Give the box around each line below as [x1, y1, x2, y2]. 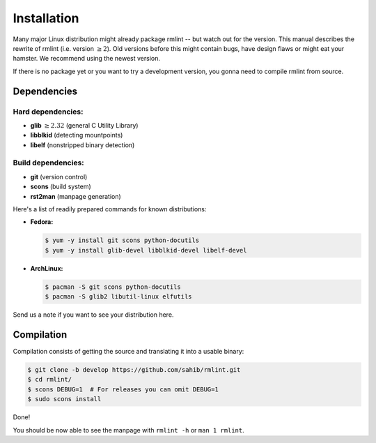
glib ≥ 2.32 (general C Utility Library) [30, 121, 139, 129]
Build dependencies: [13, 158, 85, 167]
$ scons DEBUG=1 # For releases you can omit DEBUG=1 [27, 385, 219, 393]
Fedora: [30, 218, 54, 226]
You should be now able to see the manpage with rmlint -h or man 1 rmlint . [13, 426, 244, 434]
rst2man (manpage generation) [30, 192, 121, 200]
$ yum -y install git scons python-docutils [45, 236, 200, 244]
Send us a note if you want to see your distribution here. [13, 310, 174, 319]
